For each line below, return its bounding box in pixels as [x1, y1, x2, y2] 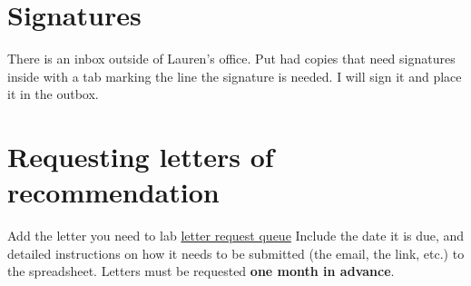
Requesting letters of [7, 138, 274, 175]
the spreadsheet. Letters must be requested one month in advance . [7, 261, 395, 281]
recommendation [7, 173, 220, 211]
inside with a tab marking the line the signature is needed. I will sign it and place [7, 66, 462, 85]
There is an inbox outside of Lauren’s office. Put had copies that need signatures [7, 49, 456, 68]
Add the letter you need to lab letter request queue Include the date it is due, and [7, 226, 465, 245]
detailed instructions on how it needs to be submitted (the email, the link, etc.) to [7, 243, 465, 262]
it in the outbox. [7, 84, 99, 104]
